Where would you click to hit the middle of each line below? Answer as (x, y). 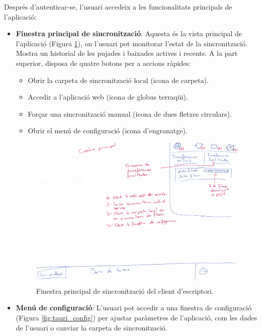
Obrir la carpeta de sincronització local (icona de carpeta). (118, 80)
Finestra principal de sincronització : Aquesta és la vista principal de (129, 33)
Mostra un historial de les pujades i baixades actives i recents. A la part (127, 53)
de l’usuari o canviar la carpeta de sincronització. (92, 327)
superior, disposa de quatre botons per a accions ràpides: (103, 63)
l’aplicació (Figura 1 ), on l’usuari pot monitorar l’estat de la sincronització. (132, 43)
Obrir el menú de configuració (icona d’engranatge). (108, 131)
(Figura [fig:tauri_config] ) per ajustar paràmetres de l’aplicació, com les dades (137, 317)
